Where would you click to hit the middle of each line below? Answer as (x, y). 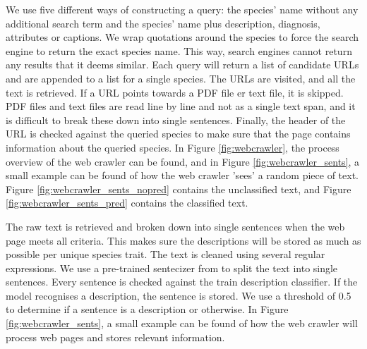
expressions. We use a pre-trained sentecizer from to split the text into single (172, 268)
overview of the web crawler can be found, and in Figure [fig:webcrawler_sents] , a (183, 161)
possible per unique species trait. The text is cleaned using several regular (166, 254)
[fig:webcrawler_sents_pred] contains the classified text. (127, 203)
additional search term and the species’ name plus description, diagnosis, (163, 23)
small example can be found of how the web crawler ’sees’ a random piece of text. (182, 175)
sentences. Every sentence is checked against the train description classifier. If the (182, 282)
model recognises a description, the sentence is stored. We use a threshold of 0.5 (179, 295)
